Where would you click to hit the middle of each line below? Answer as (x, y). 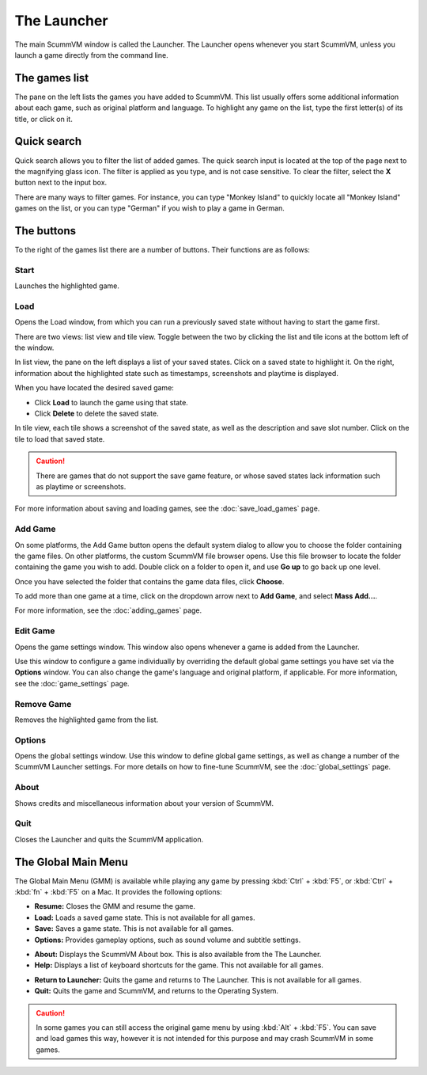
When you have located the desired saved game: (94, 388)
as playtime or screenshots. (81, 486)
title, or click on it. (43, 119)
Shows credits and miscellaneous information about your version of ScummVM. (144, 803)
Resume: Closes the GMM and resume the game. (115, 906)
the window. (34, 348)
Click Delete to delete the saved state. (96, 414)
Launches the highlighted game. (67, 286)
